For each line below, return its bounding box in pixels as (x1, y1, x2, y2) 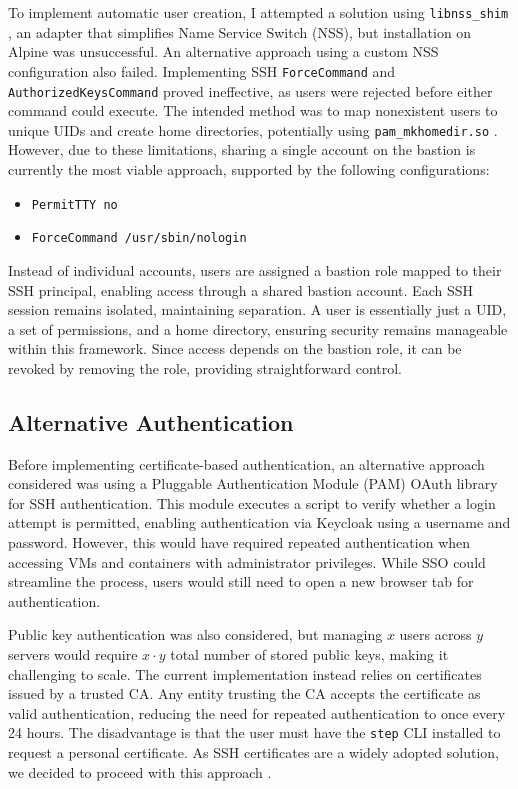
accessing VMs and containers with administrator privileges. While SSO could (8, 551, 486, 572)
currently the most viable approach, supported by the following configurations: (8, 159, 490, 179)
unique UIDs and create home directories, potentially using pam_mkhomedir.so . (8, 119, 498, 140)
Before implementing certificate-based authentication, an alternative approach (8, 453, 485, 474)
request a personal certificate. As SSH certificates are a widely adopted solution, (8, 742, 499, 763)
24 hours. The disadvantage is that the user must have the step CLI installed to (8, 722, 501, 743)
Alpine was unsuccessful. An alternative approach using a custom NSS (8, 41, 439, 62)
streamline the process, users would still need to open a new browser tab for (8, 571, 474, 592)
